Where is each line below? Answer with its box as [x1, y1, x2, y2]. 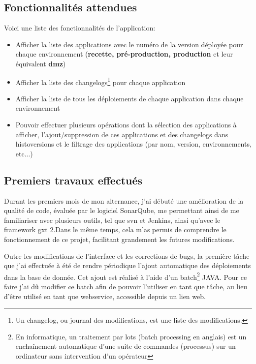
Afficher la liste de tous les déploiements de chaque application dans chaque [15, 93, 244, 103]
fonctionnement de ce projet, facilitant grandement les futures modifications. [4, 234, 235, 244]
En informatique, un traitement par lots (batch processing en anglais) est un [15, 331, 247, 341]
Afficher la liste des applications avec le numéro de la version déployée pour [15, 39, 243, 49]
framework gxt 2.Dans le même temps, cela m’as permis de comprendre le [4, 224, 226, 235]
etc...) [15, 148, 33, 158]
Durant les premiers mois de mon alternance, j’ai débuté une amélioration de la [4, 195, 244, 206]
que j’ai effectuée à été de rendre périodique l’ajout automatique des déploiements [4, 260, 251, 271]
